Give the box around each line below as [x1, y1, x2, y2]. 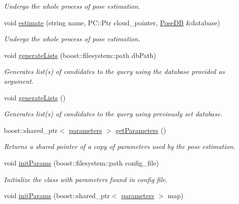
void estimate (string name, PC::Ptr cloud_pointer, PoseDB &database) [4, 17, 220, 27]
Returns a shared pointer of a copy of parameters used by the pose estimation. [4, 141, 236, 151]
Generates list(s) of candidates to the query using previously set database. [4, 109, 222, 119]
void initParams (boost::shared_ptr [4, 190, 110, 201]
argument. [4, 75, 34, 86]
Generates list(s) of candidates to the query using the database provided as [4, 66, 225, 76]
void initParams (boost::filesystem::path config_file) [4, 157, 159, 167]
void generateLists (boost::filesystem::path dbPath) [4, 50, 156, 60]
